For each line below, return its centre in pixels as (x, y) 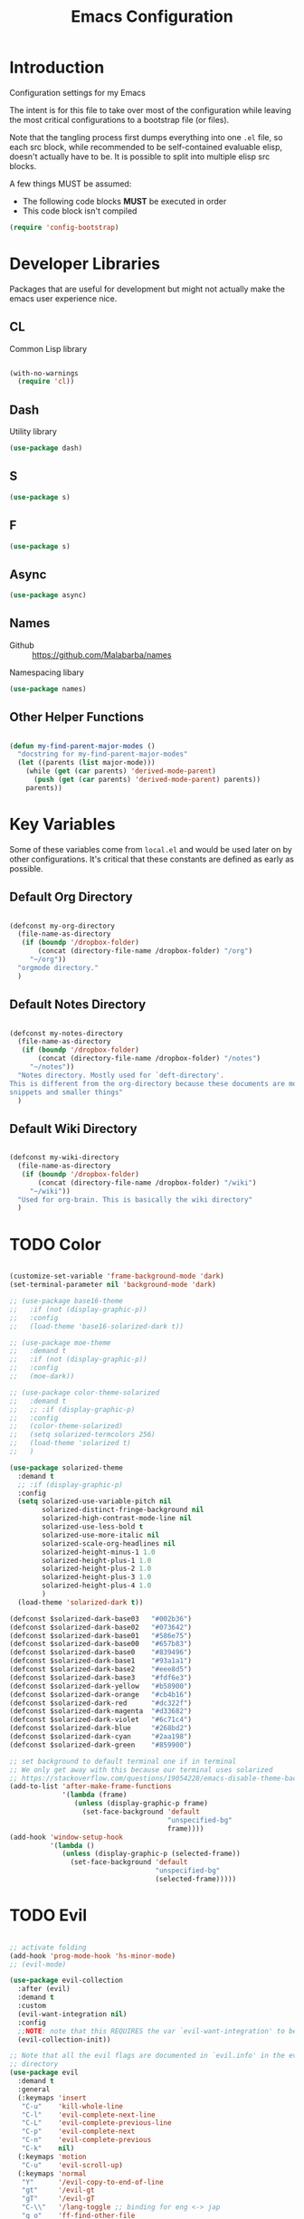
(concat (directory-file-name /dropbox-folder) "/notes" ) (149, 1059)
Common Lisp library (48, 348)
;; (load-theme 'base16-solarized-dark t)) (96, 1326)
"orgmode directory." (58, 967)
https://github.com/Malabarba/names (102, 654)
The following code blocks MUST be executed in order (124, 201)
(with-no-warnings (44, 373)
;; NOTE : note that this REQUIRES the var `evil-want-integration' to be (157, 2031)
